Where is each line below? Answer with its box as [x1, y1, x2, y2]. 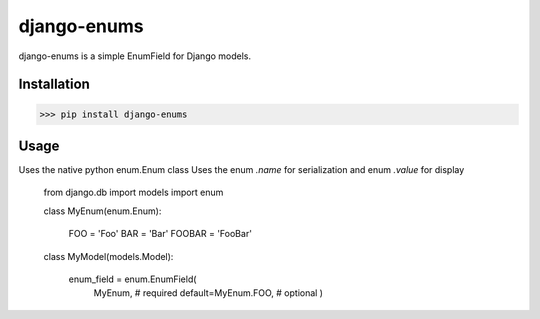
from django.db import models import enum [43, 186, 224, 199]
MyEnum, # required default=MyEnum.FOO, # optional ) [93, 287, 324, 299]
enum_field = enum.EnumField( [68, 273, 197, 285]
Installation [18, 76, 90, 93]
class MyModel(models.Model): [43, 250, 174, 262]
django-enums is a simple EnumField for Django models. [18, 50, 252, 62]
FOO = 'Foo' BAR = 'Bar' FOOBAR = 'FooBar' [68, 228, 252, 240]
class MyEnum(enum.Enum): [43, 205, 162, 217]
